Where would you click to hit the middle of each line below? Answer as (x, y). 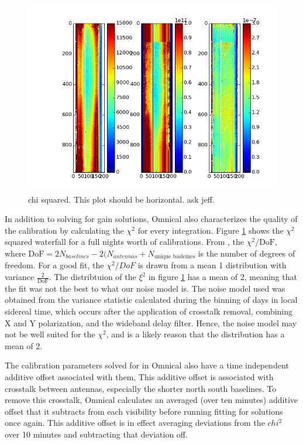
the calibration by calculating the (64, 230)
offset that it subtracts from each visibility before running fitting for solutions (144, 411)
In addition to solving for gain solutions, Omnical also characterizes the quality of (151, 219)
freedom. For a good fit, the (54, 265)
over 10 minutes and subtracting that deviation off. (96, 434)
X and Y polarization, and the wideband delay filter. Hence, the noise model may (151, 322)
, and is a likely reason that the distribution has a (195, 334)
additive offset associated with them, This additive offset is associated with (139, 377)
